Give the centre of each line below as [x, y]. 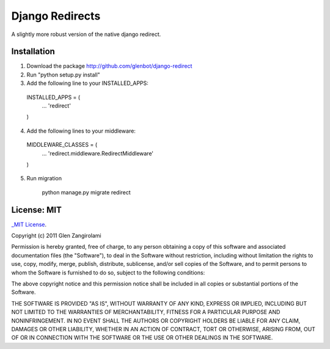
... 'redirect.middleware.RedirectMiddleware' [98, 153]
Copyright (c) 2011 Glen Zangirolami [56, 236]
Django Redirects [56, 16]
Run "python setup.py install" [63, 75]
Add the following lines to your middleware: [81, 131]
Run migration [44, 178]
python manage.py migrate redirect [86, 192]
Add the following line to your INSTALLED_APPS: [88, 83]
